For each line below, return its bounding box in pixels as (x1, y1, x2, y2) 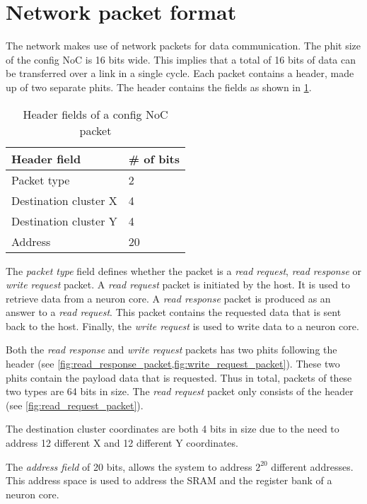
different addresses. (271, 459, 354, 474)
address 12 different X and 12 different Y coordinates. (6, 435, 238, 450)
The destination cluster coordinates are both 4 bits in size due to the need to (6, 421, 339, 436)
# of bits (128, 150, 180, 167)
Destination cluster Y (11, 212, 117, 229)
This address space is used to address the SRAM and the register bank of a (6, 473, 332, 488)
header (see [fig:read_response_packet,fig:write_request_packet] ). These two (6, 356, 340, 371)
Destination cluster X (11, 192, 117, 209)
